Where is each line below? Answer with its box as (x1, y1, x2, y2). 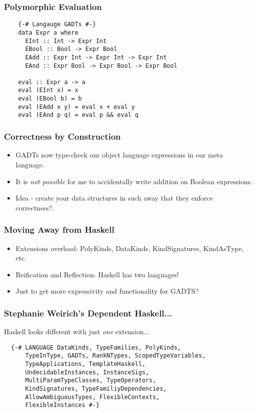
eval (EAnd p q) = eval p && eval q (18, 111, 139, 119)
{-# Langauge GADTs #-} (18, 21, 96, 28)
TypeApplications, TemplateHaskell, (25, 360, 146, 367)
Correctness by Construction (4, 130, 121, 143)
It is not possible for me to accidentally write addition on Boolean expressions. (15, 176, 253, 186)
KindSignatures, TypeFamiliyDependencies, (25, 385, 167, 392)
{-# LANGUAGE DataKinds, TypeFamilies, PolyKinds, (11, 344, 181, 351)
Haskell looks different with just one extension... (4, 326, 150, 337)
